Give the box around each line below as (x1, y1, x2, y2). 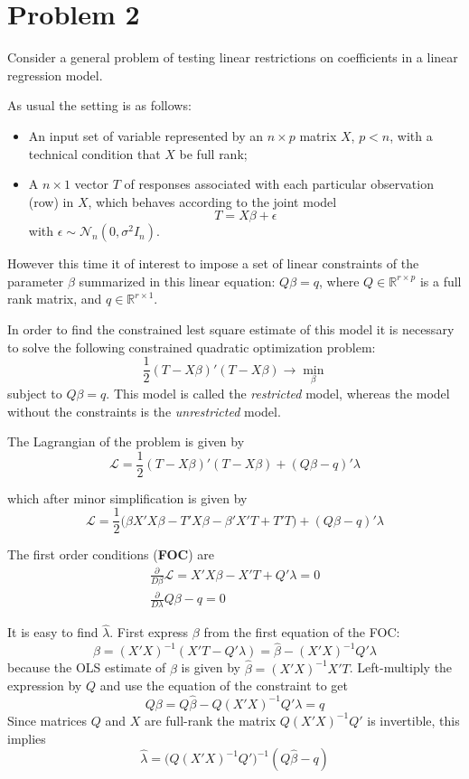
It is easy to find (7, 623, 98, 642)
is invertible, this (367, 710, 460, 729)
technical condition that (28, 144, 161, 163)
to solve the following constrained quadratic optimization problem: (7, 337, 376, 356)
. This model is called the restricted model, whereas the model (106, 383, 450, 402)
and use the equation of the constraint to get (99, 676, 349, 695)
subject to (7, 383, 62, 402)
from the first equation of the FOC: (203, 623, 400, 642)
